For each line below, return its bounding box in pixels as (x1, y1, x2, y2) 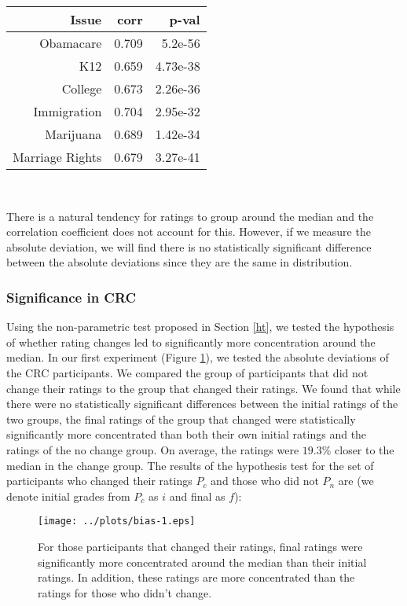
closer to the (335, 441, 394, 457)
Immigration (33, 102, 102, 120)
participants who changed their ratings (6, 472, 192, 489)
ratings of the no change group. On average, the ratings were (6, 441, 299, 457)
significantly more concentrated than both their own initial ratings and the (6, 426, 367, 443)
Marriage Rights (13, 148, 102, 166)
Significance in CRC (6, 287, 137, 307)
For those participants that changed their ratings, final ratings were (38, 538, 363, 554)
